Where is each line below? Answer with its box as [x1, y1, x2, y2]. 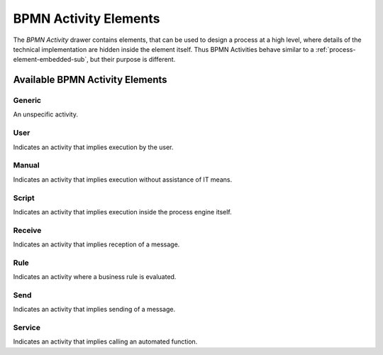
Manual [13, 160, 40, 170]
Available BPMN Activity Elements [13, 74, 167, 86]
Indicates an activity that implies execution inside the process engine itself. [13, 207, 232, 216]
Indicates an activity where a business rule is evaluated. [13, 273, 177, 281]
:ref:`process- [316, 45, 356, 53]
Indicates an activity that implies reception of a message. [13, 240, 180, 248]
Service [13, 323, 40, 333]
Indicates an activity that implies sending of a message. [13, 305, 176, 314]
